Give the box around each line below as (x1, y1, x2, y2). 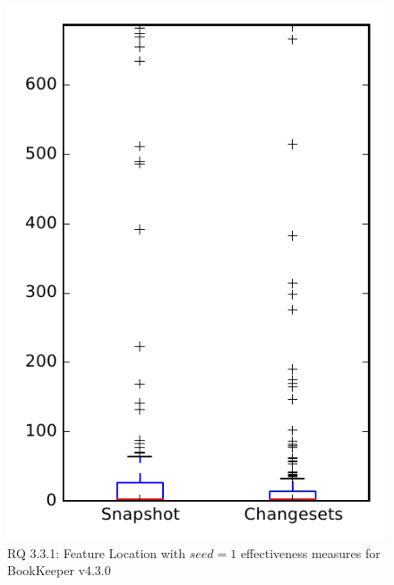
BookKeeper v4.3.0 (7, 561, 111, 580)
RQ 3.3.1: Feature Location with (7, 543, 185, 562)
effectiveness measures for (240, 543, 381, 562)
